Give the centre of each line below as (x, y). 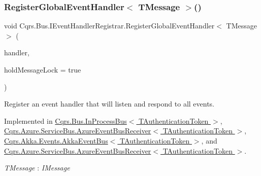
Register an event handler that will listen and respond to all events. (109, 104)
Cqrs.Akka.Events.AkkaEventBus (56, 140)
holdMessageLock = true (43, 69)
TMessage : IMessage (37, 168)
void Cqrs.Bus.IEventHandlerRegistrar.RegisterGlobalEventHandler (109, 26)
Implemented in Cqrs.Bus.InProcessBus (66, 120)
